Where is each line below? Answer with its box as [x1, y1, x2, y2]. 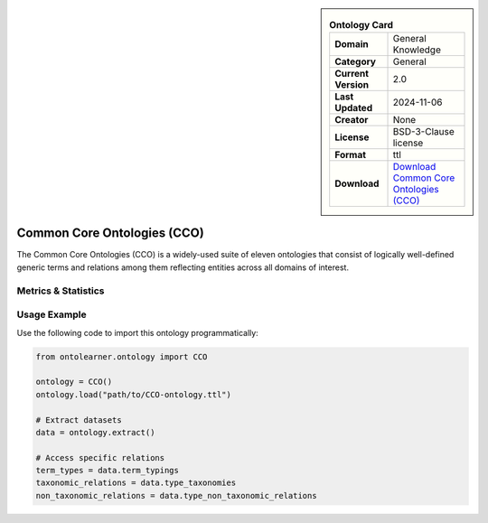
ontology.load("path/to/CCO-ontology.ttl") [35, 389, 232, 399]
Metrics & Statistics [16, 285, 105, 297]
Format [334, 149, 366, 162]
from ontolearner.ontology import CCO [35, 351, 208, 361]
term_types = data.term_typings [35, 465, 180, 476]
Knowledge [392, 43, 442, 56]
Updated [334, 102, 373, 115]
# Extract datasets [35, 415, 122, 425]
